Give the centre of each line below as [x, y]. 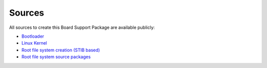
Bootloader [33, 36]
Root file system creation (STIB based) [61, 50]
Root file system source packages [56, 57]
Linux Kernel [34, 43]
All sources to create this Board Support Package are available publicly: [82, 27]
